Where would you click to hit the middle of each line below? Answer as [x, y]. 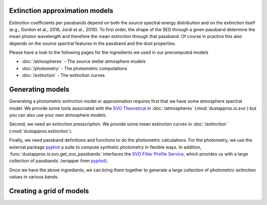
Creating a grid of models [49, 191]
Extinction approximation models [61, 11]
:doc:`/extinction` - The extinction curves [63, 75]
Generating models [39, 90]
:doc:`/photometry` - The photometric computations [74, 68]
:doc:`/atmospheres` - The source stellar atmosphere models [84, 61]
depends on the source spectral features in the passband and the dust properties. [93, 43]
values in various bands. [34, 177]
